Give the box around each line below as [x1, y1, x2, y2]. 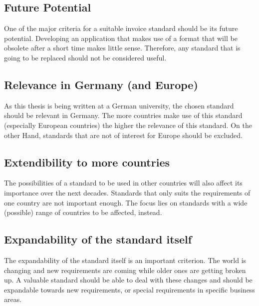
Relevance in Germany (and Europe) [4, 76, 198, 92]
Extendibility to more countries [4, 154, 170, 169]
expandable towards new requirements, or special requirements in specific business [4, 284, 255, 294]
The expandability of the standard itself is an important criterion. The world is [4, 254, 247, 265]
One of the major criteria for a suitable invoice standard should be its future [4, 23, 238, 33]
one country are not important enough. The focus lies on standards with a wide [4, 197, 248, 207]
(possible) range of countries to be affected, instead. [4, 207, 162, 217]
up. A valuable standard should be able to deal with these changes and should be [4, 274, 253, 285]
